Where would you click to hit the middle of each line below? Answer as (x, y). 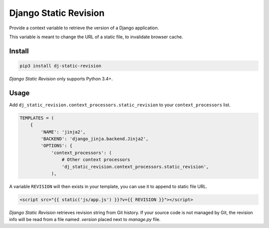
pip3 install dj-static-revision (61, 66)
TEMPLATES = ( (37, 118)
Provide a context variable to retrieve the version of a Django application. (84, 28)
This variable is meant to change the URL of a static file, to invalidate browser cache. (96, 37)
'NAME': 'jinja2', (63, 132)
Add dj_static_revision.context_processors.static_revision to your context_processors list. (120, 105)
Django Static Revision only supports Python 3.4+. (61, 78)
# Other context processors (96, 160)
